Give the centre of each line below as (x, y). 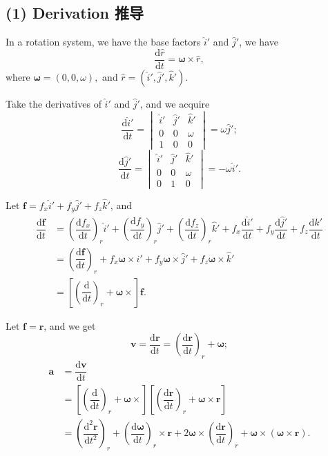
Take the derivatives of (54, 104)
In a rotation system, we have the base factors (103, 42)
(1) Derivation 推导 (75, 13)
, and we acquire (175, 104)
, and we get (70, 325)
